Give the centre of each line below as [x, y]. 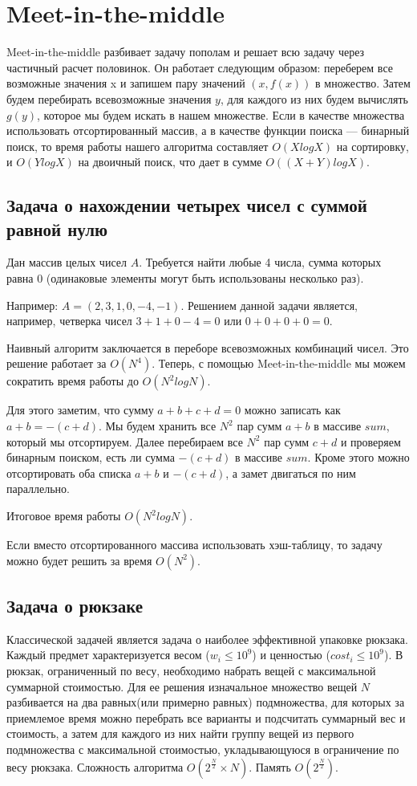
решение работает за [57, 363]
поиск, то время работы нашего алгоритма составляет [138, 146]
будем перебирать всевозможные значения [109, 98]
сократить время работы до [73, 381]
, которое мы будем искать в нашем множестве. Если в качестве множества [221, 114]
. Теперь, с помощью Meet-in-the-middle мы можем [279, 363]
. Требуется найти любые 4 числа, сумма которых [260, 262]
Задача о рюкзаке [75, 605]
